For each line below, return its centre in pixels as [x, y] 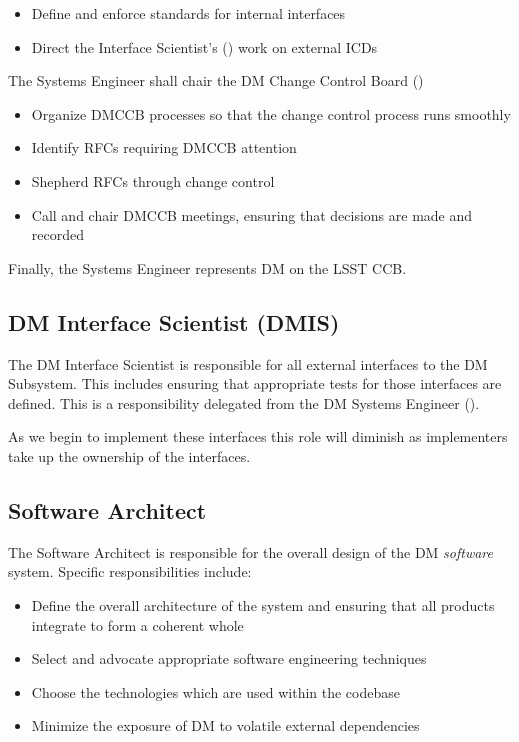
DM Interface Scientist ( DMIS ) [174, 321]
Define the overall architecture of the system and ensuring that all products [263, 604]
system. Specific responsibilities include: [130, 571]
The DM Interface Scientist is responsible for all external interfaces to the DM [248, 363]
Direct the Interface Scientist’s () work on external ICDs [204, 46]
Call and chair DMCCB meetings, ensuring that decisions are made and [252, 214]
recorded [57, 234]
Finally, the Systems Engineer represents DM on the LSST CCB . [207, 267]
